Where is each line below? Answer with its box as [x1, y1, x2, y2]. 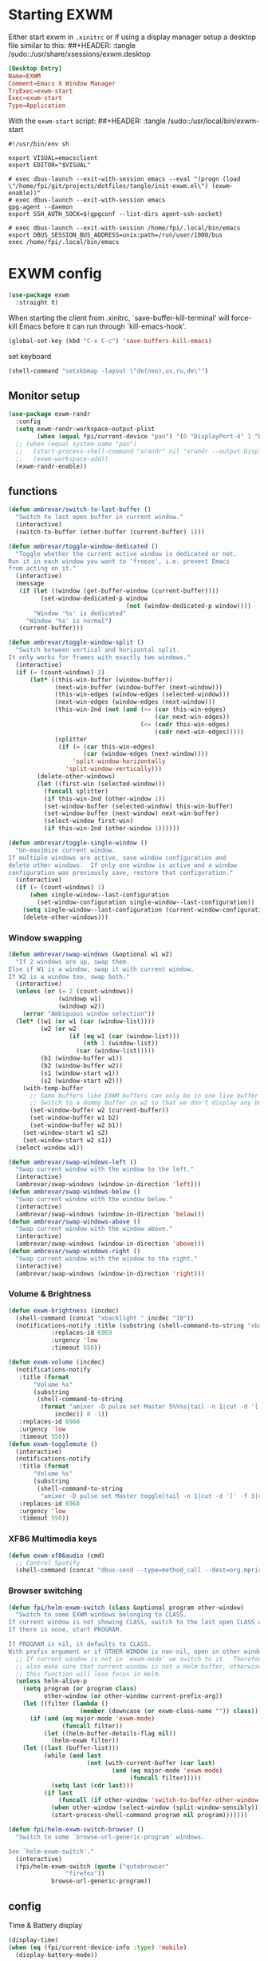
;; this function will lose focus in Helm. [15, 1670, 162, 1678]
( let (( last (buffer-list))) [22, 1744, 120, 1752]
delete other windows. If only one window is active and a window [8, 861, 238, 869]
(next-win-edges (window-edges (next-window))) [54, 698, 216, 706]
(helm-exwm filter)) [50, 1737, 120, 1745]
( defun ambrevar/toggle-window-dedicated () [8, 542, 159, 550]
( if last [43, 1789, 73, 1797]
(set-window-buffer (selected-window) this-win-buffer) [43, 802, 234, 810]
